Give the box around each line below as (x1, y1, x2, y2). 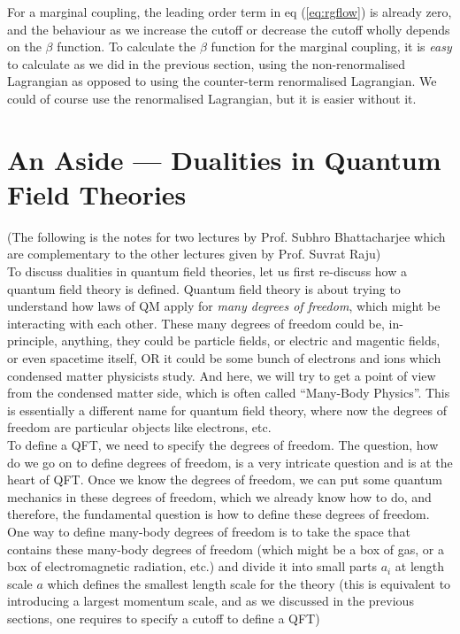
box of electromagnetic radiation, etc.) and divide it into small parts (7, 557, 377, 576)
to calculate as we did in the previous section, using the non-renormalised (7, 54, 406, 73)
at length (395, 557, 445, 576)
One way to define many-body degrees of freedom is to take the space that (7, 522, 411, 540)
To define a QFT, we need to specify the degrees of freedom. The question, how (7, 436, 439, 453)
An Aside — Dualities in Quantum (7, 141, 441, 177)
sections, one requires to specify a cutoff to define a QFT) (7, 608, 320, 627)
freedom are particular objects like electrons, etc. (7, 418, 272, 437)
